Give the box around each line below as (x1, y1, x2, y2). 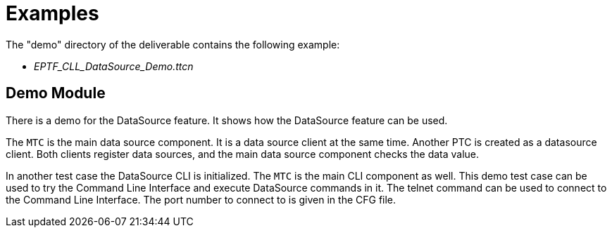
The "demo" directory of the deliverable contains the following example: (6, 38, 340, 51)
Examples (6, 1, 99, 25)
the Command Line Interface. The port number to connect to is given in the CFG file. (6, 193, 396, 206)
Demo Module (6, 84, 106, 102)
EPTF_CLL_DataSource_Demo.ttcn (34, 60, 194, 72)
